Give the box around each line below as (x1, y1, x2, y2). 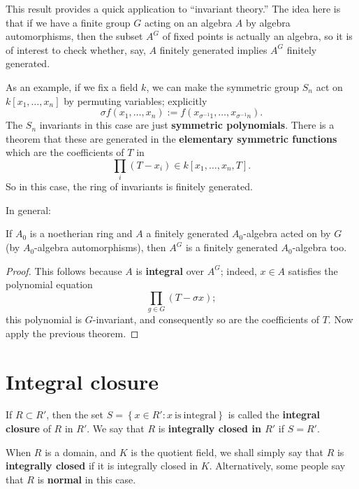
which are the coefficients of (6, 145, 124, 160)
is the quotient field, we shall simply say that (131, 444, 323, 459)
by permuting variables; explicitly (64, 93, 207, 108)
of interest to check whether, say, (6, 42, 146, 57)
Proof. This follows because (6, 263, 122, 278)
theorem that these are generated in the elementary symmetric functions (6, 131, 337, 146)
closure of (6, 421, 51, 436)
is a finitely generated (185, 240, 278, 255)
